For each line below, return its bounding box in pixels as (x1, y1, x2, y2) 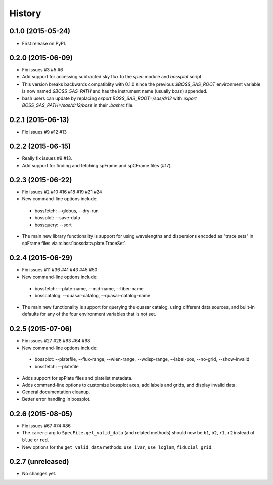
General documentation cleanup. (22, 389, 90, 395)
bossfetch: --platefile (34, 363, 79, 370)
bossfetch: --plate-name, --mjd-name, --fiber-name (34, 286, 144, 292)
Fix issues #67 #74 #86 (22, 423, 71, 429)
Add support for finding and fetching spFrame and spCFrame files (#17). (22, 163, 172, 169)
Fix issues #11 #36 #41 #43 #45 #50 (22, 267, 98, 273)
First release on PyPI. (22, 41, 67, 47)
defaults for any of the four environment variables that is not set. (22, 311, 156, 317)
